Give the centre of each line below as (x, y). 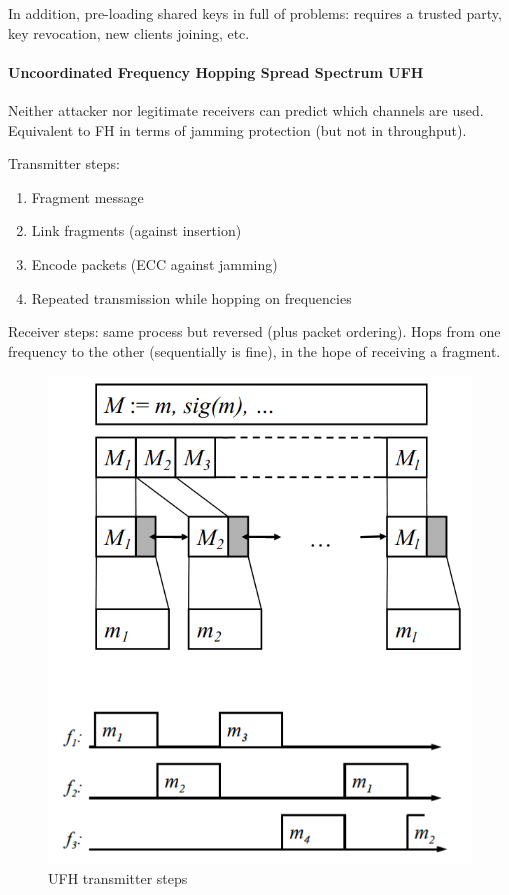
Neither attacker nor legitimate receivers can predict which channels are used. (246, 109)
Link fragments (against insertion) (136, 230)
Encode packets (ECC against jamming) (154, 263)
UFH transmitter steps (118, 877)
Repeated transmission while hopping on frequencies (191, 297)
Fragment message (87, 196)
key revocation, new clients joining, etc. (129, 32)
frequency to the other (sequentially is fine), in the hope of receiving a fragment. (254, 350)
